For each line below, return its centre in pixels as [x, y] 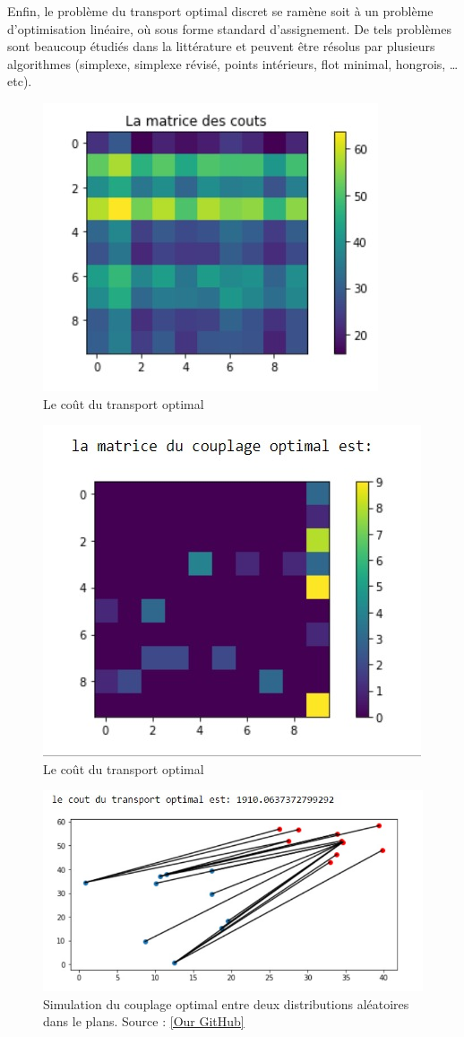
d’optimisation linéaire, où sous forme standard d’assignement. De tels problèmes [230, 28]
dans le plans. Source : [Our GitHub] [144, 1021]
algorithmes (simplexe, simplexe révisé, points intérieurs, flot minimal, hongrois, [227, 63]
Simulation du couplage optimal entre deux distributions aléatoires [226, 1003]
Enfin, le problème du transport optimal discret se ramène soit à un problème [220, 11]
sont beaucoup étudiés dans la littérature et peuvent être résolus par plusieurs [221, 46]
